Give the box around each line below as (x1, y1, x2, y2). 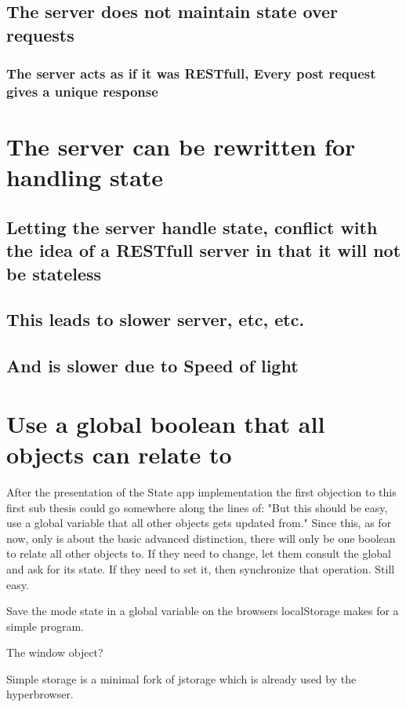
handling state (6, 161, 164, 193)
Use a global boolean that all (6, 407, 325, 439)
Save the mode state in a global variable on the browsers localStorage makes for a (6, 603, 399, 619)
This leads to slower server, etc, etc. (6, 307, 305, 332)
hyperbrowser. (6, 686, 74, 702)
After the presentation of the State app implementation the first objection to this (6, 483, 397, 500)
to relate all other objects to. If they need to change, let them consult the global (6, 545, 391, 562)
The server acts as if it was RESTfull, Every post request (6, 64, 376, 83)
